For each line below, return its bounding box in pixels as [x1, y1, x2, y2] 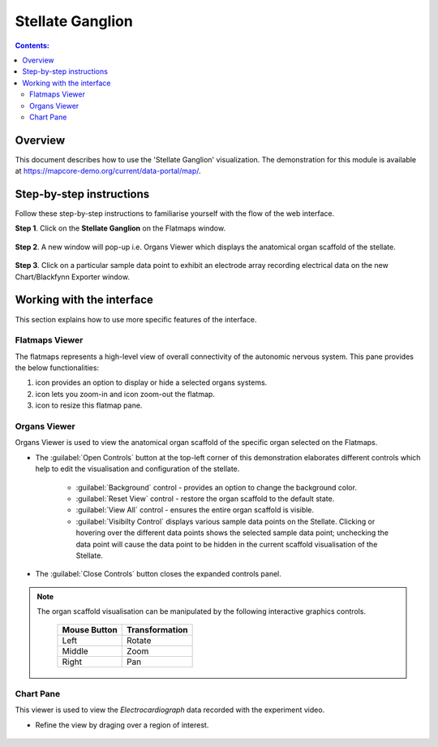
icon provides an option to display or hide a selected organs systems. [35, 378, 268, 387]
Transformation [126, 624, 188, 636]
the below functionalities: [15, 363, 100, 373]
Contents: [15, 41, 50, 50]
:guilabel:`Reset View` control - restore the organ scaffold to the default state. [75, 494, 335, 503]
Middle [62, 646, 88, 657]
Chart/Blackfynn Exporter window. [15, 272, 130, 282]
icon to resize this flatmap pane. [35, 400, 143, 410]
